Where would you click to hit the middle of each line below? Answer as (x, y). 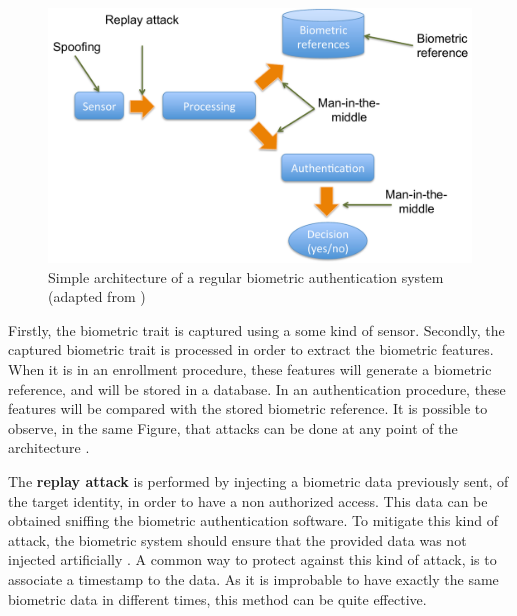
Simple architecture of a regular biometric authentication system (246, 276)
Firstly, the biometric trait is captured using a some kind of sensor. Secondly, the (256, 329)
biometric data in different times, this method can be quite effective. (217, 598)
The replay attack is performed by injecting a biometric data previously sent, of (258, 481)
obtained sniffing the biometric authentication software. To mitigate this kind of (253, 520)
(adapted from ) (97, 296)
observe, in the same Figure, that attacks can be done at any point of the (233, 427)
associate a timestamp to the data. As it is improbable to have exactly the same (253, 578)
